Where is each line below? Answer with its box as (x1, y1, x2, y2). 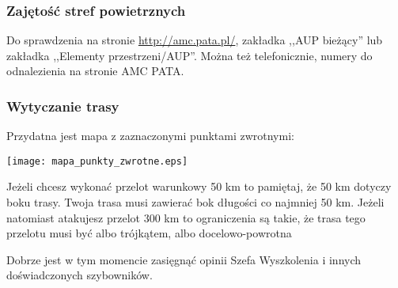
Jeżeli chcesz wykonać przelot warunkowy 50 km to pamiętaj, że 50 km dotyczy (6, 178, 392, 195)
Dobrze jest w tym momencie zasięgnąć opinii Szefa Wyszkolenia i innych (6, 251, 362, 267)
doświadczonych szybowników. (6, 267, 153, 283)
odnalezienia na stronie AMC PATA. (6, 63, 184, 79)
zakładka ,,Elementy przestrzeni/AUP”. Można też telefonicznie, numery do (6, 47, 373, 63)
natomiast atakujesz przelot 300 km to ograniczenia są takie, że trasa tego (6, 209, 366, 225)
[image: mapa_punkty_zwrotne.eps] (6, 155, 188, 167)
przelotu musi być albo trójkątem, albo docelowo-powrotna (6, 225, 292, 241)
